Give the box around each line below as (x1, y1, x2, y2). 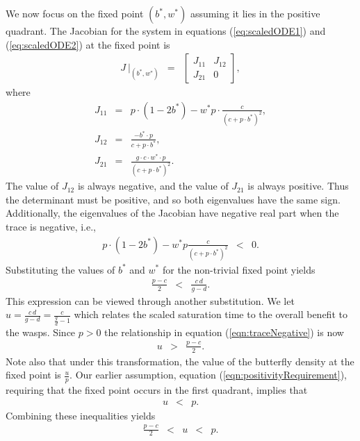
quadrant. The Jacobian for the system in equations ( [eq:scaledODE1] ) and (6, 24, 326, 38)
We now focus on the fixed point (6, 6, 144, 20)
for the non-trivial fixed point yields (162, 262, 316, 276)
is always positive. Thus (247, 178, 349, 193)
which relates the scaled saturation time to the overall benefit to (74, 307, 347, 322)
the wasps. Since (6, 324, 76, 339)
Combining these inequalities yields (6, 408, 156, 422)
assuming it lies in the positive (190, 6, 320, 20)
